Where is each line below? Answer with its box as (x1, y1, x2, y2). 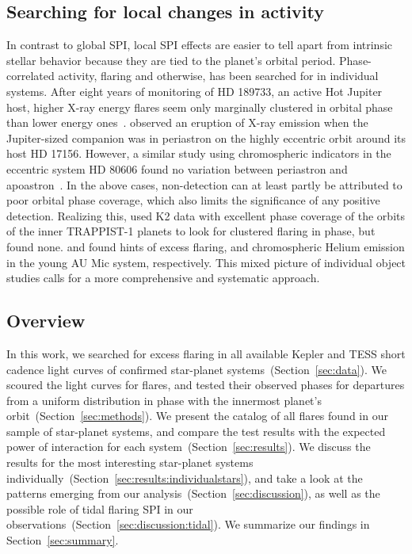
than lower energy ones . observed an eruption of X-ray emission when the (6, 114, 368, 131)
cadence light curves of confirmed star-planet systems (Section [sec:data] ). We (6, 361, 387, 377)
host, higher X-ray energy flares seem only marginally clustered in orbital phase (6, 98, 393, 115)
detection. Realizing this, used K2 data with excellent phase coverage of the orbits (6, 207, 405, 224)
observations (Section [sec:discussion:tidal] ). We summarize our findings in (6, 516, 370, 533)
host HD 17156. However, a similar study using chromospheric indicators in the (6, 145, 391, 162)
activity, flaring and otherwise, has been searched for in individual (58, 67, 379, 84)
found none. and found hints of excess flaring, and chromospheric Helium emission (6, 238, 405, 254)
